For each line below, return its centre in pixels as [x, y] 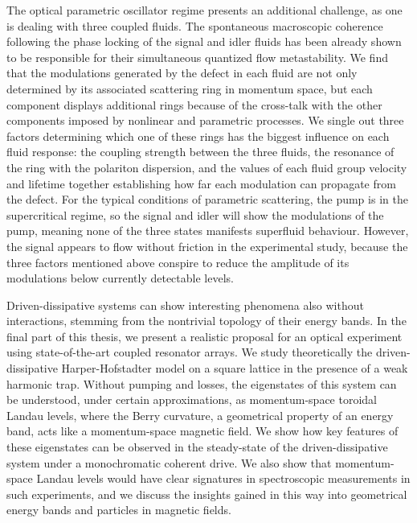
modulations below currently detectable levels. [120, 278]
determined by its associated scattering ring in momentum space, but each [190, 88]
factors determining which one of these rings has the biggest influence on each [198, 136]
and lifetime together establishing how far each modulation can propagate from [201, 183]
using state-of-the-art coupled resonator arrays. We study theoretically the [190, 352]
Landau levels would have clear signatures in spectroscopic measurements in [223, 478]
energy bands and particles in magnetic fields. [119, 510]
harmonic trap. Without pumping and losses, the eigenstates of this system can [202, 383]
